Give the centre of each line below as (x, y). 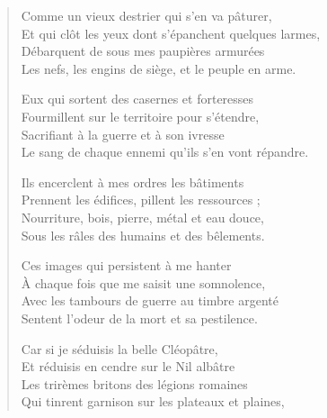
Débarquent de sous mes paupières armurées (143, 51)
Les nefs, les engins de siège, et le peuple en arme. (159, 68)
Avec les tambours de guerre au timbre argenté (150, 300)
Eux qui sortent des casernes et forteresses (137, 99)
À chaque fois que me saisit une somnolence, (143, 282)
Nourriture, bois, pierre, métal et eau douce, (142, 217)
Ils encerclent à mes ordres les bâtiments (133, 182)
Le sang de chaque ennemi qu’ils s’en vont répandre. (165, 152)
